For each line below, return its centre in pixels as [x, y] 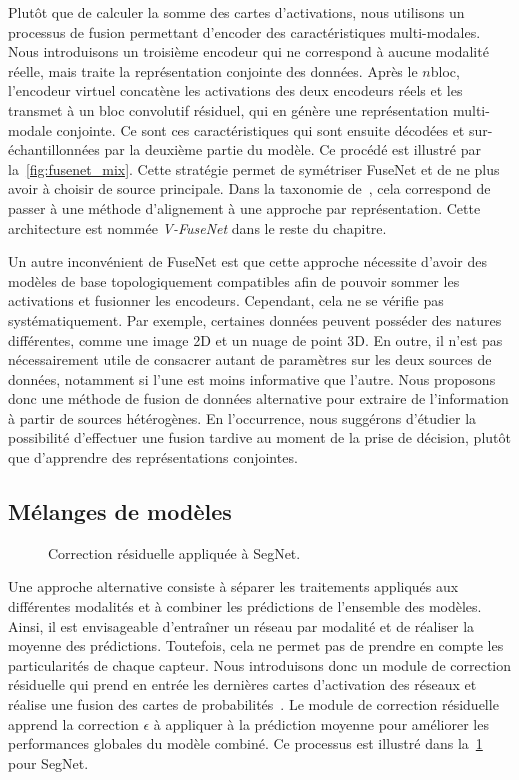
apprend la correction [73, 723]
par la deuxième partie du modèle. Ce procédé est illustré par [292, 149]
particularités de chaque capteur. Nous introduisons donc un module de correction [260, 664]
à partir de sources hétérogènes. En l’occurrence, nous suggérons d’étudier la [242, 417]
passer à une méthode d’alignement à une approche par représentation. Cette [244, 207]
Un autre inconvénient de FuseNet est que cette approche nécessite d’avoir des [247, 261]
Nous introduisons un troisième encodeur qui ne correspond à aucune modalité [248, 51]
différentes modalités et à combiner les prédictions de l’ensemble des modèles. [245, 606]
